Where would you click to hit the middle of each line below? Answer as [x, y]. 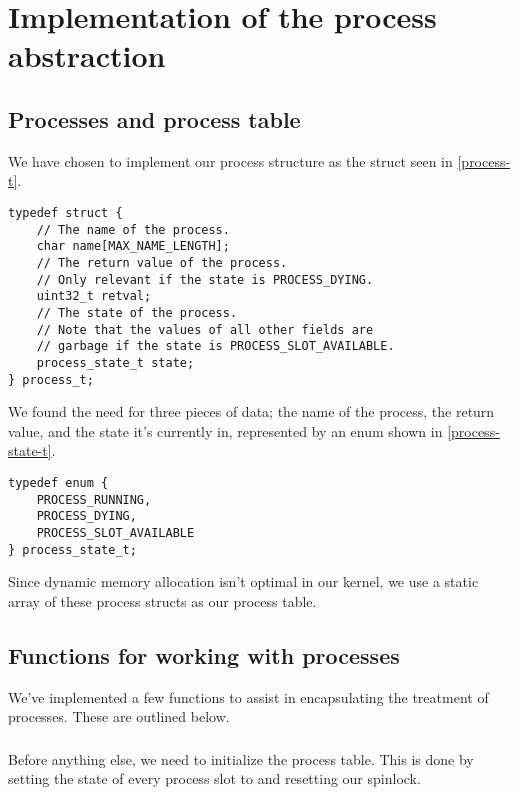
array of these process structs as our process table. [162, 600]
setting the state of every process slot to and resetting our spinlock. [214, 778]
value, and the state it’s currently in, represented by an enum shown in [225, 430]
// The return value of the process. [162, 262]
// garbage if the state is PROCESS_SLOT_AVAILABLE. [215, 346]
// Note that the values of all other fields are [205, 329]
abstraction [87, 55]
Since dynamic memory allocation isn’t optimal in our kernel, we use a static [243, 581]
